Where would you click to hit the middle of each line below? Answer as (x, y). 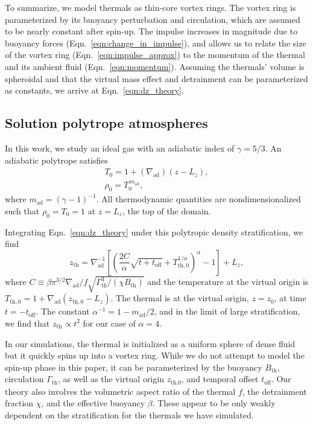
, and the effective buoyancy (93, 403)
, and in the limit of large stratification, (227, 311)
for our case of (109, 323)
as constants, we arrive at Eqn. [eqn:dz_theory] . (94, 90)
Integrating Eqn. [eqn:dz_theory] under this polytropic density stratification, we (154, 232)
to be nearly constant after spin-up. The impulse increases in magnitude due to (151, 31)
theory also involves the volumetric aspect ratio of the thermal (120, 391)
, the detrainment (274, 391)
